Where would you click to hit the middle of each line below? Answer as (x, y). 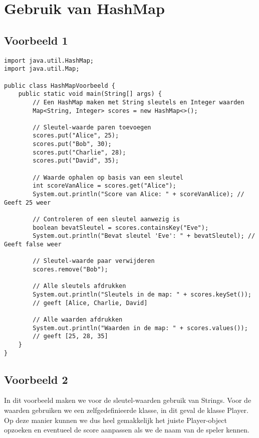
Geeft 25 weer (28, 202)
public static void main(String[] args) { (90, 94)
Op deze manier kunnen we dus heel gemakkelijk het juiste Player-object (115, 420)
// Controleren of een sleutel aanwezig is (106, 220)
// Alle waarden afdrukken (78, 319)
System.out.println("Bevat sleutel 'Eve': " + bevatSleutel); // (144, 236)
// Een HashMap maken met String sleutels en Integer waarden (139, 102)
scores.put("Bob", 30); (72, 144)
